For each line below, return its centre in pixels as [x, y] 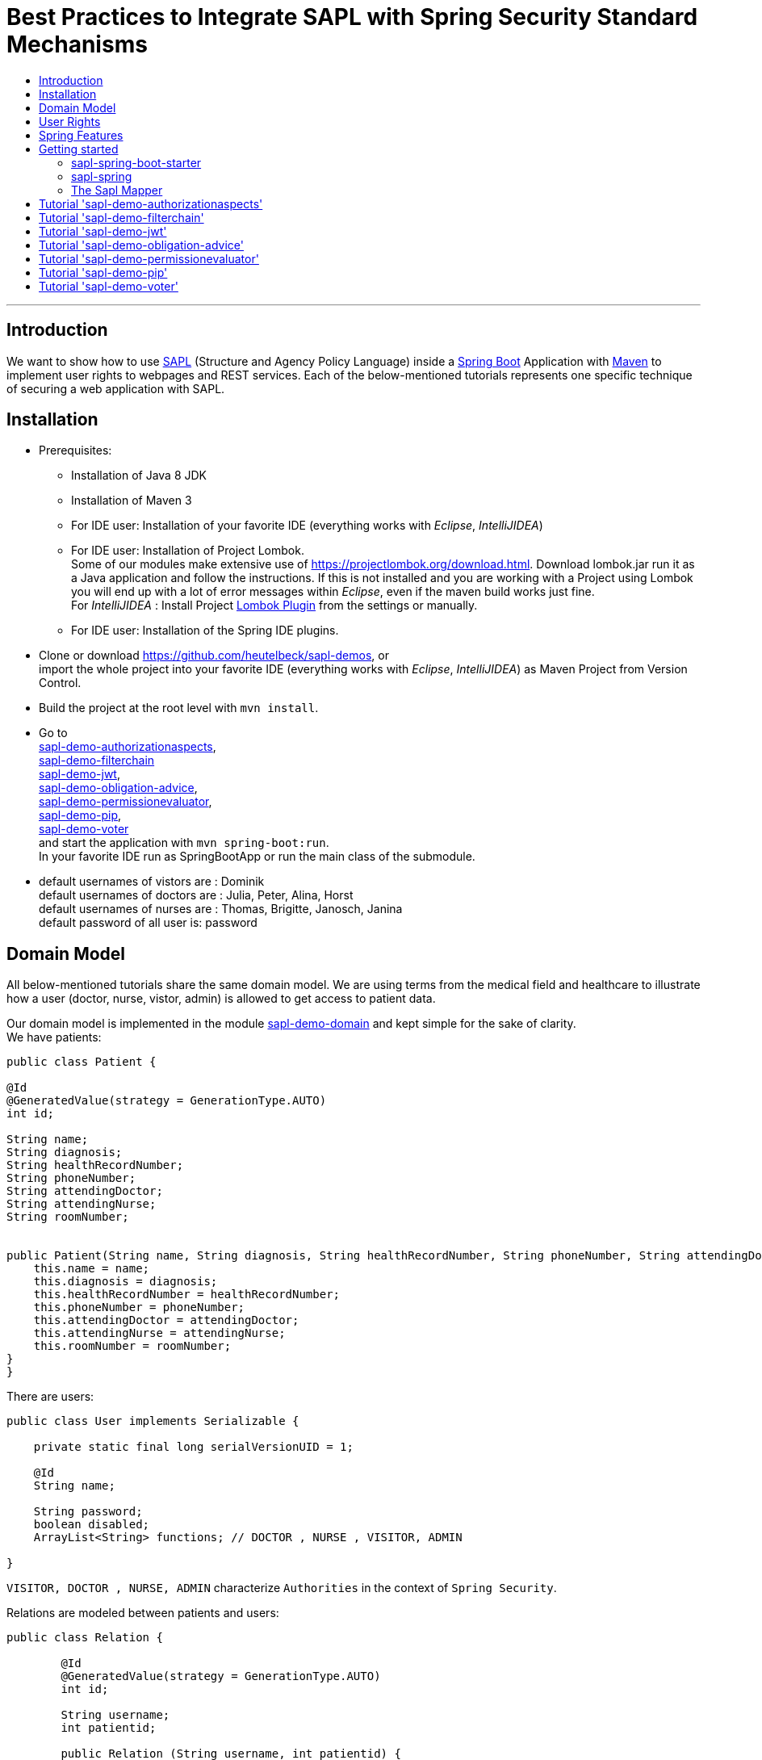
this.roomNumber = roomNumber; [132, 1346]
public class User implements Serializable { [153, 1421]
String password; [88, 1512]
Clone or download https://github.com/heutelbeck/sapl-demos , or [214, 656]
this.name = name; [92, 1269]
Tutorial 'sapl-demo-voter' [109, 286]
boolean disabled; [92, 1525]
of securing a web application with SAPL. [116, 388]
